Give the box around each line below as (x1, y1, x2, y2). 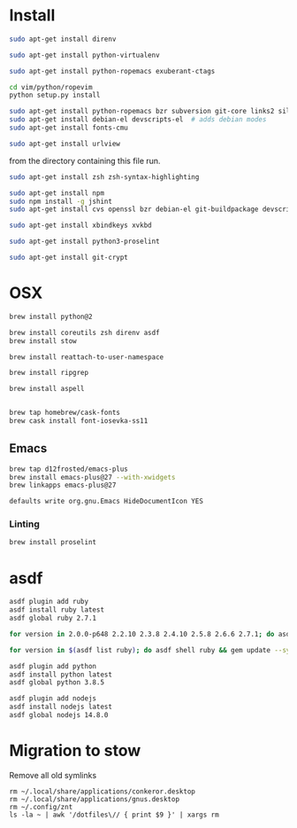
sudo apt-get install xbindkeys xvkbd (9, 221, 152, 230)
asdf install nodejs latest (9, 702, 113, 712)
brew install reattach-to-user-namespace (9, 352, 164, 362)
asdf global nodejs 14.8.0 (9, 711, 109, 720)
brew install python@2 (9, 312, 93, 321)
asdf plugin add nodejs (9, 694, 97, 703)
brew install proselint (9, 538, 97, 547)
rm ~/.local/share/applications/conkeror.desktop (9, 786, 196, 796)
